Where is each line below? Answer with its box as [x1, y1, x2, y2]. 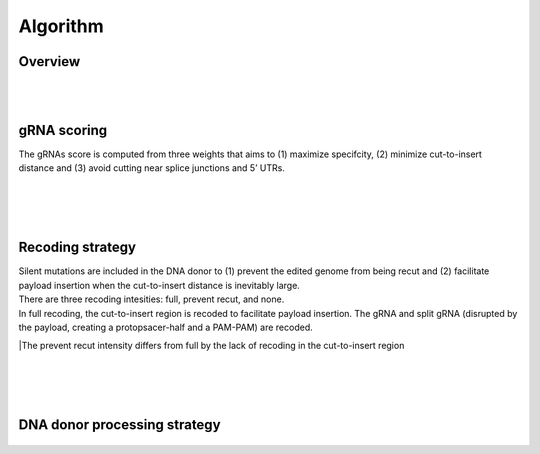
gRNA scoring [18, 121, 108, 139]
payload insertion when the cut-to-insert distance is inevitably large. [18, 279, 300, 291]
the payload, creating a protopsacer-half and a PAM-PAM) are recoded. [18, 321, 314, 333]
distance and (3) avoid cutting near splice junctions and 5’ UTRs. [18, 162, 285, 174]
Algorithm [18, 15, 104, 37]
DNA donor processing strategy [18, 416, 221, 434]
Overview [18, 53, 81, 70]
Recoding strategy [18, 239, 137, 256]
